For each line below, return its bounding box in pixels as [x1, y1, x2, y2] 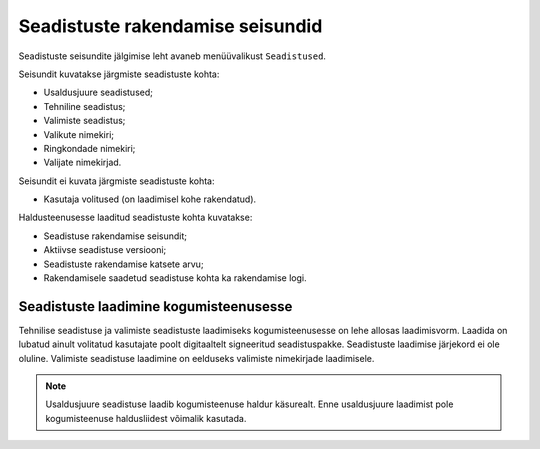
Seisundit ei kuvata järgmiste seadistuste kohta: [18, 175, 215, 187]
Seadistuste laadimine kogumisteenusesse [18, 298, 293, 315]
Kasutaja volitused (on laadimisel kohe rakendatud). [43, 193, 257, 205]
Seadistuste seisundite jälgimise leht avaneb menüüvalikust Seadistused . [18, 50, 327, 62]
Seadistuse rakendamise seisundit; [43, 230, 188, 242]
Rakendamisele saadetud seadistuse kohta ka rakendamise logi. [43, 272, 307, 284]
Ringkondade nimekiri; [43, 142, 136, 154]
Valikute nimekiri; [43, 128, 115, 140]
